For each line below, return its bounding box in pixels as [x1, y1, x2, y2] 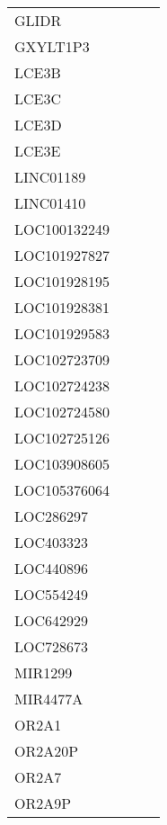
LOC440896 [14, 558, 89, 578]
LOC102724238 [14, 375, 110, 396]
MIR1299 [14, 662, 73, 683]
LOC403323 [14, 532, 89, 552]
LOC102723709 [14, 349, 110, 370]
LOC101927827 [14, 245, 110, 265]
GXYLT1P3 [14, 36, 90, 57]
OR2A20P [14, 740, 79, 761]
